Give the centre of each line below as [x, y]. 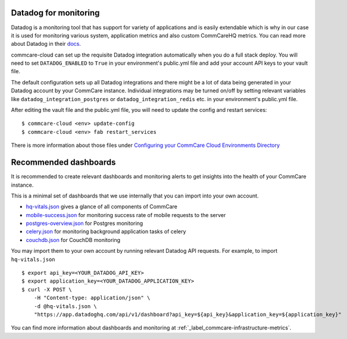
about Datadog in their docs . [46, 44]
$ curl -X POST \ [47, 289]
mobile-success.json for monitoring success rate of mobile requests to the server [126, 215]
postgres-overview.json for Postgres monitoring [85, 224]
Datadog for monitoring [55, 13]
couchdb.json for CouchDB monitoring [73, 240]
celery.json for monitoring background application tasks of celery [106, 231]
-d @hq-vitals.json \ [65, 306]
